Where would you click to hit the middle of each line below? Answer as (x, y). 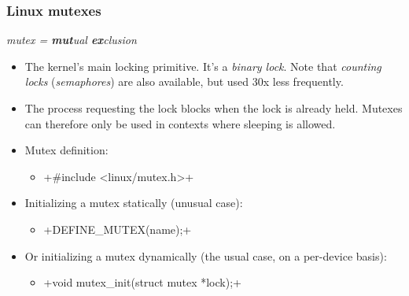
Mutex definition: (66, 150)
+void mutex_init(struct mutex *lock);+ (142, 282)
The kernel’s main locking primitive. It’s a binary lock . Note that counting (203, 66)
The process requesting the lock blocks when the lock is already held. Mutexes (214, 108)
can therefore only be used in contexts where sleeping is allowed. (180, 123)
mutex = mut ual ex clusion (72, 40)
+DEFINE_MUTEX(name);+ (118, 229)
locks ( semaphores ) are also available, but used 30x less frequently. (184, 81)
